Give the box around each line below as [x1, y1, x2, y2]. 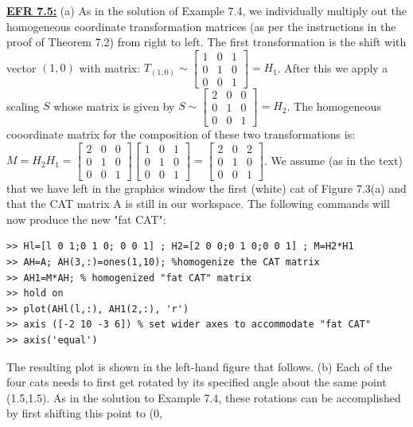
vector [6, 59, 37, 76]
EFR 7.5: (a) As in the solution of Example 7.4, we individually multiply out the [6, 2, 407, 18]
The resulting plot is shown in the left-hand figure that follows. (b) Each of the [6, 358, 392, 374]
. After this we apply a [277, 59, 388, 76]
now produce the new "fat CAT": [6, 210, 166, 227]
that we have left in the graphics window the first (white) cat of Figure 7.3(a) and [6, 179, 407, 196]
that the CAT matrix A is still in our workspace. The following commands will [6, 195, 390, 212]
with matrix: [79, 59, 141, 76]
